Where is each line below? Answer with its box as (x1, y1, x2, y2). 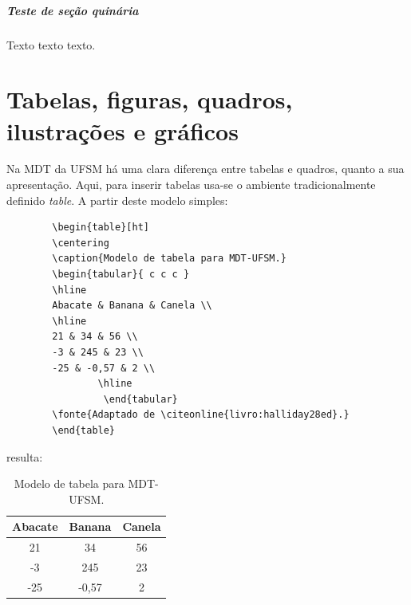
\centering (52, 237, 109, 249)
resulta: (6, 448, 43, 465)
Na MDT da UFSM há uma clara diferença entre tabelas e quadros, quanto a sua (6, 160, 405, 177)
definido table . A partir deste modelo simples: (6, 191, 228, 208)
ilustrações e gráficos (6, 114, 239, 147)
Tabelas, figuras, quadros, (6, 83, 293, 116)
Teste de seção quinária (6, 2, 139, 18)
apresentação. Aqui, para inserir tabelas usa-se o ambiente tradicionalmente (6, 176, 376, 193)
